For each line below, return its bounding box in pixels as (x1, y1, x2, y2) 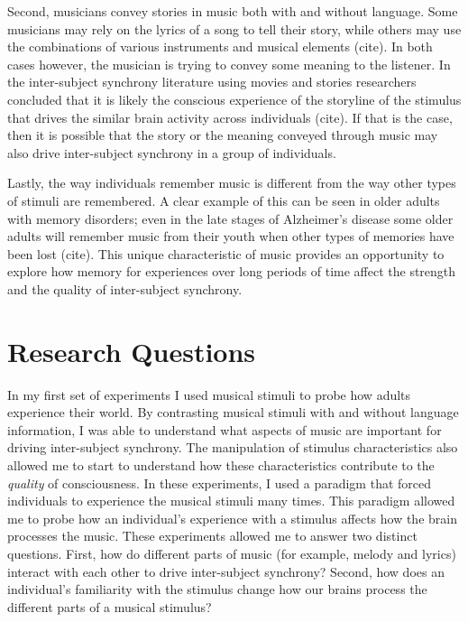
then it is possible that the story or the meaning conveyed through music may (7, 125, 438, 144)
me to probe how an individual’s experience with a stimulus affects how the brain (7, 508, 457, 527)
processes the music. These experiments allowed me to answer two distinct (7, 526, 418, 545)
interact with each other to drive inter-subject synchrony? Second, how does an (7, 562, 445, 580)
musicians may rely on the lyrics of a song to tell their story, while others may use (7, 19, 462, 38)
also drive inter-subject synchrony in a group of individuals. (7, 143, 336, 162)
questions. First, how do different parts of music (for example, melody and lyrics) (7, 543, 456, 562)
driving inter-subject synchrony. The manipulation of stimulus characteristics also (7, 438, 458, 457)
